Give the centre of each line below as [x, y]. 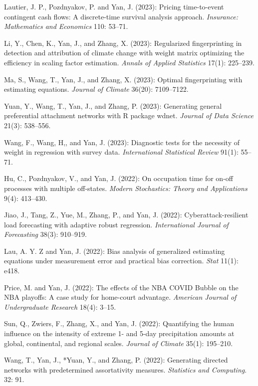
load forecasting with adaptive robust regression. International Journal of [116, 224]
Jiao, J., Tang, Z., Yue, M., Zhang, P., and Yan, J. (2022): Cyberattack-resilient [126, 215]
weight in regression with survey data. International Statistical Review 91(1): [121, 152]
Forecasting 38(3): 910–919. [45, 234]
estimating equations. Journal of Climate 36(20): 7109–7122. [96, 89]
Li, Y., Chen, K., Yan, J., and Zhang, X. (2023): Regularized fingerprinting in [123, 43]
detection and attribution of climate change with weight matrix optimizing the [124, 53]
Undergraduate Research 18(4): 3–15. [60, 306]
